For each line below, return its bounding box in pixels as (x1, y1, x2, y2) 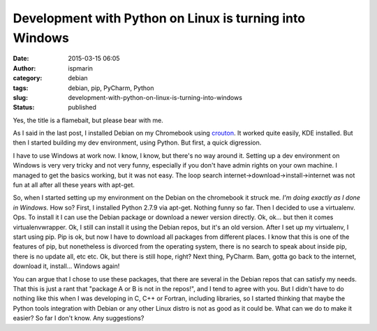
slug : (13, 93, 28, 101)
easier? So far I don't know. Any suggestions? (13, 314, 145, 323)
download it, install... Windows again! (13, 262, 120, 270)
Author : (13, 64, 36, 73)
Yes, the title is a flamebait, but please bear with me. (13, 116, 163, 124)
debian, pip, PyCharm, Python (68, 84, 154, 92)
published (68, 103, 97, 112)
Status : (13, 103, 35, 112)
